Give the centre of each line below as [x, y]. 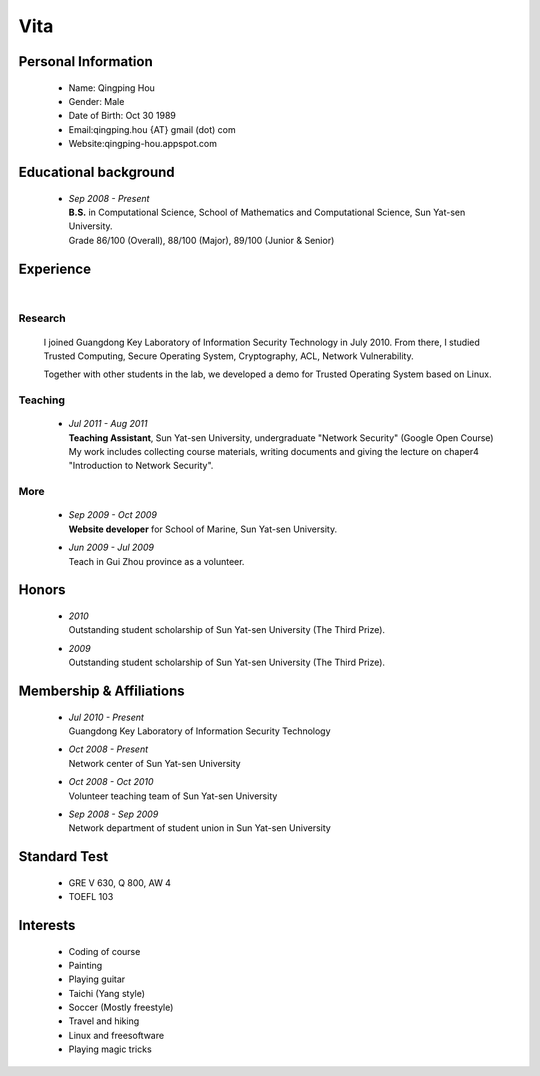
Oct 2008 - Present [108, 749]
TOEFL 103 [91, 897]
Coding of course [104, 951]
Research [42, 318]
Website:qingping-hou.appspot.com [142, 144]
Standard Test [63, 856]
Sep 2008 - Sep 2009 [113, 814]
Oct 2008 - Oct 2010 [111, 782]
